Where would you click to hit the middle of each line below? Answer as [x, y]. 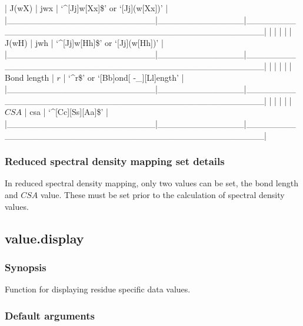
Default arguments [50, 315]
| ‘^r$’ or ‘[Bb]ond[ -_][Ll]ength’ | [124, 77]
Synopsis [26, 267]
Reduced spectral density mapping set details [115, 161]
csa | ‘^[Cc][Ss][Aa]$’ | [69, 112]
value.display [44, 238]
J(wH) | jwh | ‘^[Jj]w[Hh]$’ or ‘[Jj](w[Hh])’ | [84, 42]
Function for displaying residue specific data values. [98, 289]
